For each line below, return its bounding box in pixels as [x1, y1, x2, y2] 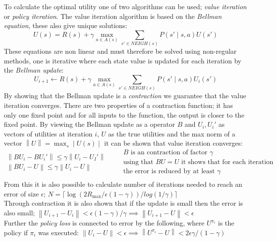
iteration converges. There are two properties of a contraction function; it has [4, 100, 233, 110]
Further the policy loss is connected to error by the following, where [4, 218, 204, 228]
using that [123, 158, 154, 166]
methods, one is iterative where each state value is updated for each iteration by [4, 55, 242, 65]
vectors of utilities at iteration [4, 128, 93, 138]
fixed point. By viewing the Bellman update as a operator [4, 119, 175, 129]
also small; [4, 207, 35, 217]
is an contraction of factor [131, 149, 208, 156]
